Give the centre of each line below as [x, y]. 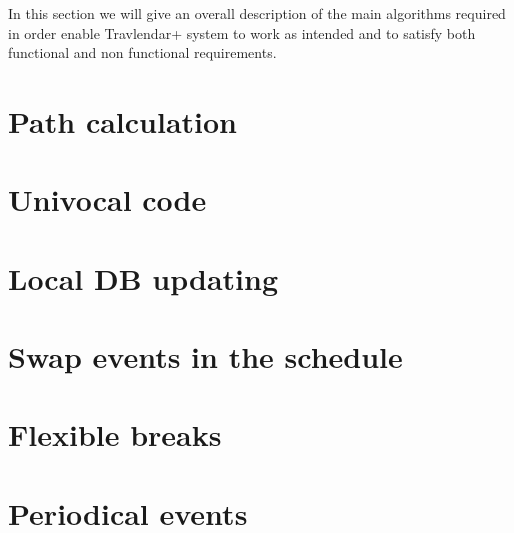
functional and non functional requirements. [142, 52]
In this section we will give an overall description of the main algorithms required [257, 13]
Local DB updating [143, 277]
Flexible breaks [115, 434]
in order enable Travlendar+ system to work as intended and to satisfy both [242, 32]
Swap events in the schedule [205, 356]
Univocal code [107, 199]
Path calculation [123, 120]
